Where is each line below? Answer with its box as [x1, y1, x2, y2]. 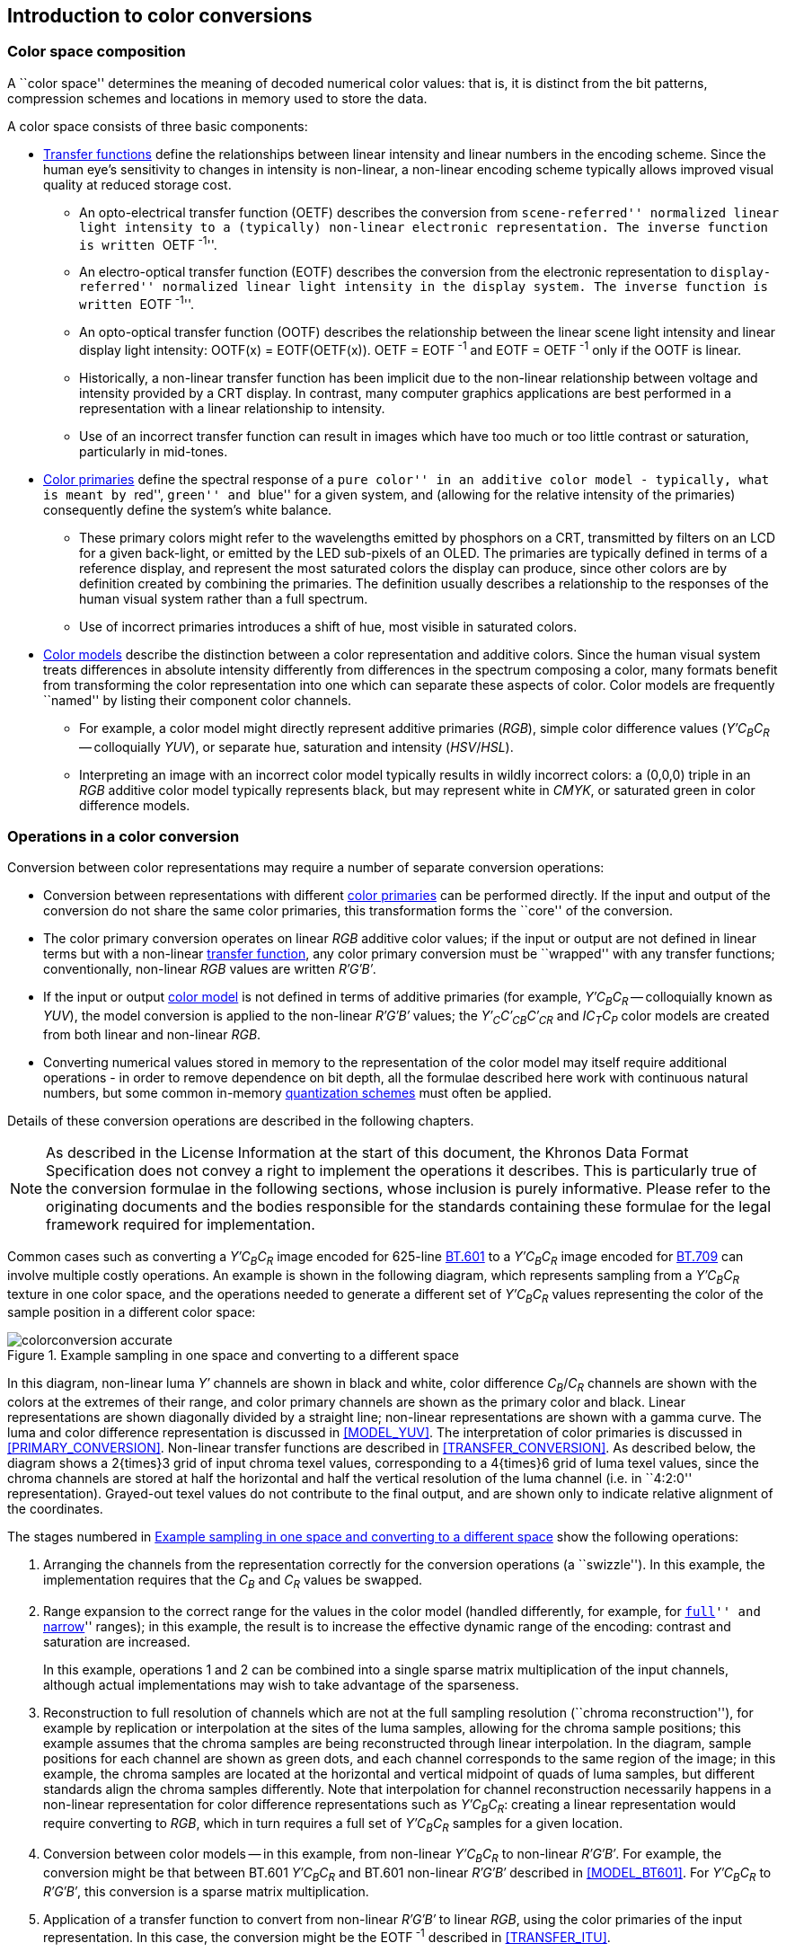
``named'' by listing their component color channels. [43, 692, 352, 708]
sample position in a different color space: [7, 1304, 256, 1320]
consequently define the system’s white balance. [43, 501, 332, 517]
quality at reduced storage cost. [43, 176, 232, 192]
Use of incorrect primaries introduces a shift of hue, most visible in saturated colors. [79, 618, 578, 634]
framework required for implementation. [46, 1214, 315, 1233]
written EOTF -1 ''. [79, 294, 195, 313]
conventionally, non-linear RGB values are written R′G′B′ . [43, 961, 376, 977]
